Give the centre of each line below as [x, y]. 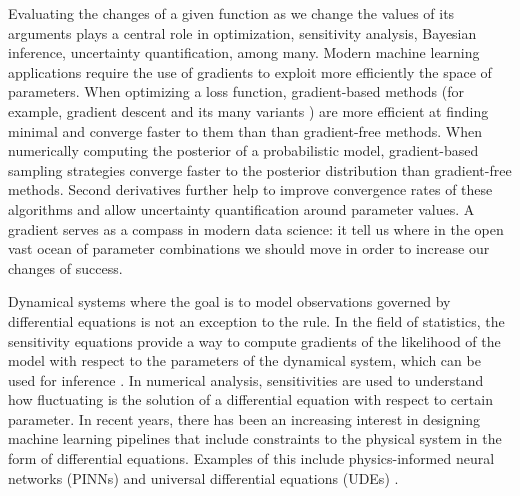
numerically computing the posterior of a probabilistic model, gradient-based [243, 150]
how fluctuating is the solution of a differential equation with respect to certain [250, 399]
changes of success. [65, 267]
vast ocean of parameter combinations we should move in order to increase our [249, 248]
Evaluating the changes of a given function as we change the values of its [231, 13]
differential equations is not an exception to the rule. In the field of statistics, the [256, 320]
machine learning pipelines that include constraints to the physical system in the [255, 438]
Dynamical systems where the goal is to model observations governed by [229, 301]
